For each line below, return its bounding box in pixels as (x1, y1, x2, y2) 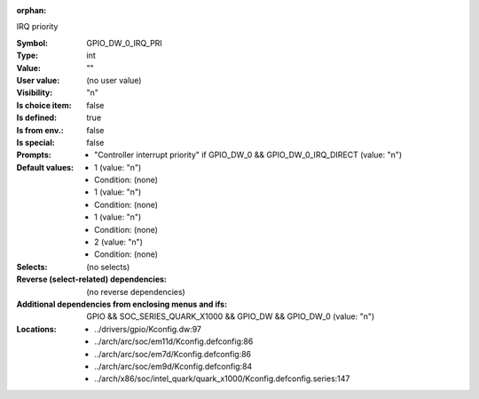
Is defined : (16, 112, 58, 124)
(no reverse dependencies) (86, 286, 185, 297)
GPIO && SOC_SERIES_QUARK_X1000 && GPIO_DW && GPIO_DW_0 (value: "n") (86, 311, 375, 322)
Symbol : (16, 37, 49, 48)
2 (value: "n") (94, 236, 144, 248)
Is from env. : (16, 124, 64, 135)
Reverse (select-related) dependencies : (16, 274, 168, 284)
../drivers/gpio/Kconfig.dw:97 (94, 323, 202, 334)
